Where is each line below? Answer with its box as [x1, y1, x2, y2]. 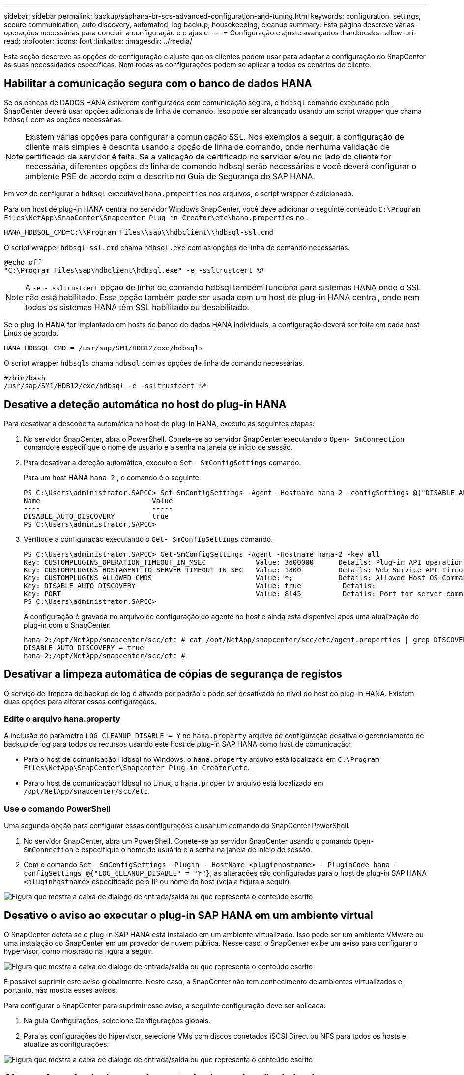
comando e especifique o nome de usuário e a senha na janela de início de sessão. [24, 443, 293, 451]
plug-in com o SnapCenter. [24, 620, 111, 629]
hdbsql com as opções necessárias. [4, 115, 123, 124]
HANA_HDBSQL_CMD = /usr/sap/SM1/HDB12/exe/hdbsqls [4, 344, 203, 352]
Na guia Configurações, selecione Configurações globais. [24, 1016, 211, 1025]
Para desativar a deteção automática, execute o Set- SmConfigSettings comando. [24, 458, 301, 467]
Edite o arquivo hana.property [4, 713, 120, 724]
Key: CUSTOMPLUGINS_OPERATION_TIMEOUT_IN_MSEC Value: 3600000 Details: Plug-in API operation [24, 558, 463, 566]
